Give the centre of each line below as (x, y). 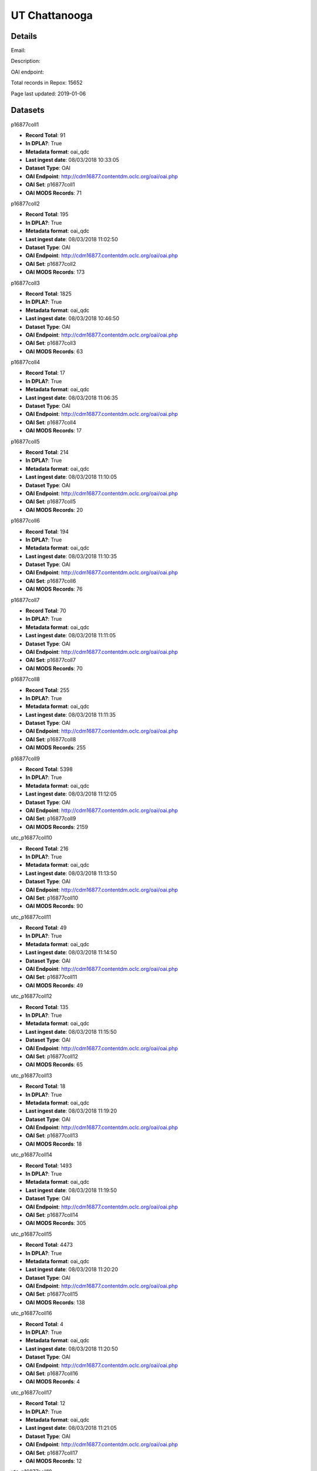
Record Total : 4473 (49, 1245)
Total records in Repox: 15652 (47, 83)
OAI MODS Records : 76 (54, 589)
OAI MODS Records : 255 (56, 748)
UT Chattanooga (52, 15)
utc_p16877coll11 (31, 917)
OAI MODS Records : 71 (54, 193)
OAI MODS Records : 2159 (57, 827)
